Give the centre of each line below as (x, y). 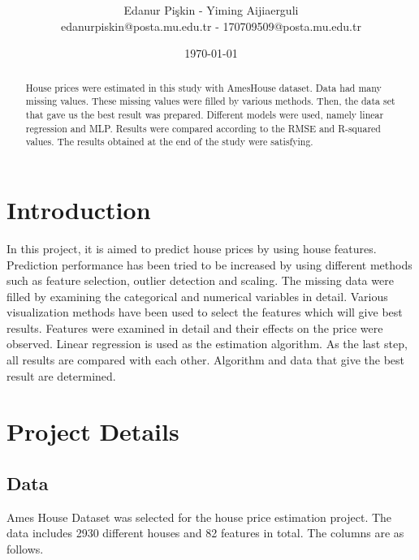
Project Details (93, 431)
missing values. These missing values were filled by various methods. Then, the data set (210, 101)
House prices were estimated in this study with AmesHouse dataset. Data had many (203, 87)
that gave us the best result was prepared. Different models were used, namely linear (205, 115)
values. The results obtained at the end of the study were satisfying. (169, 142)
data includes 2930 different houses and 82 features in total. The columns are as (205, 533)
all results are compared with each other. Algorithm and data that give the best (206, 360)
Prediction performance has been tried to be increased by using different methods (209, 264)
